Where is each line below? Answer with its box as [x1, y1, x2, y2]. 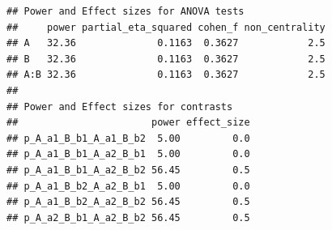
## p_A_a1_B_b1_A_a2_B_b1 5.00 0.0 [6, 148, 250, 160]
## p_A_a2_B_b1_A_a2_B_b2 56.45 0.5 [6, 211, 250, 224]
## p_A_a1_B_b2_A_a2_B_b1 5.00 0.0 [6, 180, 250, 192]
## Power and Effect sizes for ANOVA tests [6, 6, 245, 17]
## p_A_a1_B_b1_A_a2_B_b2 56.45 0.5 [6, 164, 250, 176]
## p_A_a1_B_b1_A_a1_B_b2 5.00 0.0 [6, 132, 250, 144]
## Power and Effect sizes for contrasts [6, 100, 233, 113]
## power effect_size [6, 117, 250, 129]
